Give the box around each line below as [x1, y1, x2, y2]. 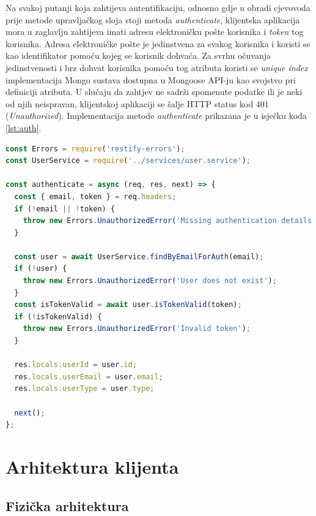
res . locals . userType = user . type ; [14, 384, 155, 393]
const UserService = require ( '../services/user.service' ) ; [6, 156, 251, 165]
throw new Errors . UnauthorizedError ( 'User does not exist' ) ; [23, 276, 277, 286]
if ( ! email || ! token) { [14, 204, 116, 213]
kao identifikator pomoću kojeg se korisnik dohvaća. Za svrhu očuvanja [6, 49, 271, 62]
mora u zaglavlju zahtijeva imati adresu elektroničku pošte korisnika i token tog [6, 25, 304, 38]
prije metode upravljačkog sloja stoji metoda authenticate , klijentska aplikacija [6, 13, 300, 26]
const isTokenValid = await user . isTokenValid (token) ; [14, 300, 242, 309]
